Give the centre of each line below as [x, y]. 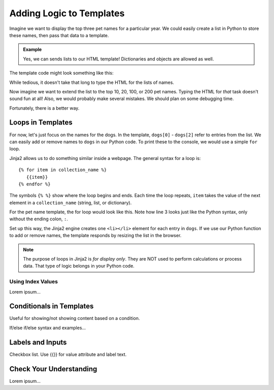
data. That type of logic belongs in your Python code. [79, 266]
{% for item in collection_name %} [63, 170]
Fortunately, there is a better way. [44, 108]
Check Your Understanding [53, 369]
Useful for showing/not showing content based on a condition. [75, 318]
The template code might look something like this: [61, 73]
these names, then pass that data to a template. [59, 35]
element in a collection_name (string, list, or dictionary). [71, 203]
